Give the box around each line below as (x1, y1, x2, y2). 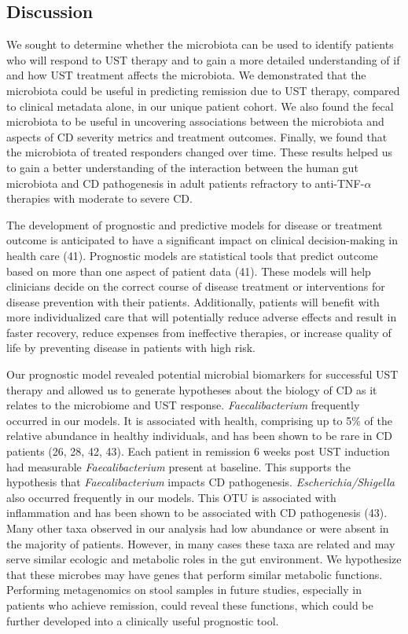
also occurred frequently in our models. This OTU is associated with (6, 489, 336, 505)
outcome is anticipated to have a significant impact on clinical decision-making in (6, 232, 398, 248)
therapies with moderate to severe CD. (6, 190, 193, 207)
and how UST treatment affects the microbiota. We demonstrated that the (6, 67, 366, 83)
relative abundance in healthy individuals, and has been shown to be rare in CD (6, 427, 392, 444)
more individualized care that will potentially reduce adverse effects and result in (6, 309, 397, 325)
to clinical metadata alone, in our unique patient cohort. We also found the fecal (6, 97, 394, 114)
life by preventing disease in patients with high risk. (6, 339, 255, 356)
